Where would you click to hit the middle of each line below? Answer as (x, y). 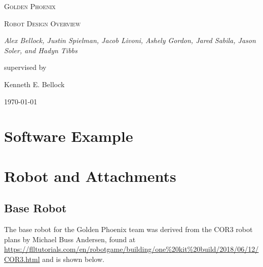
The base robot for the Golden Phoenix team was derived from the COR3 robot (128, 229)
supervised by (25, 67)
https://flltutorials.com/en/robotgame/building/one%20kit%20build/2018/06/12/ (131, 249)
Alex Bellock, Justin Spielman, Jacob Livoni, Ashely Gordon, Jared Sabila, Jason (130, 40)
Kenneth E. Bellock (34, 84)
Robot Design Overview (43, 23)
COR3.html (22, 259)
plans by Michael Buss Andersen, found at (70, 239)
